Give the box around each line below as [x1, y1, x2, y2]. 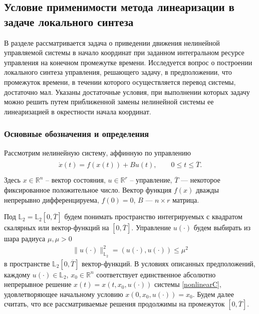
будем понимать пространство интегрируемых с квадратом [64, 211, 242, 222]
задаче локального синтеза [4, 14, 134, 29]
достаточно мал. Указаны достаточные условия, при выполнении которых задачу [4, 86, 250, 97]
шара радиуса [4, 233, 46, 244]
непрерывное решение [4, 279, 72, 289]
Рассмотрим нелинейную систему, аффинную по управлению [4, 147, 191, 158]
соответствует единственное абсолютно [96, 269, 216, 279]
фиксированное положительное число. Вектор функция [4, 185, 172, 195]
